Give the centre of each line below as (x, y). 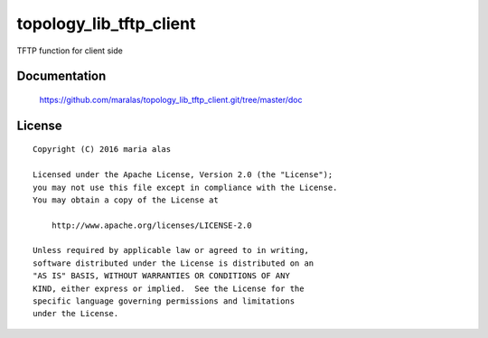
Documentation (61, 76)
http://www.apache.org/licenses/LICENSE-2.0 (151, 225)
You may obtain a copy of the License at (126, 200)
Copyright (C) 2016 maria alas (102, 150)
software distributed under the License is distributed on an (174, 263)
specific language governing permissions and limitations (164, 301)
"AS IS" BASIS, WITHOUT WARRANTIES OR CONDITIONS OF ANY (162, 276)
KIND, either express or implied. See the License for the (169, 288)
